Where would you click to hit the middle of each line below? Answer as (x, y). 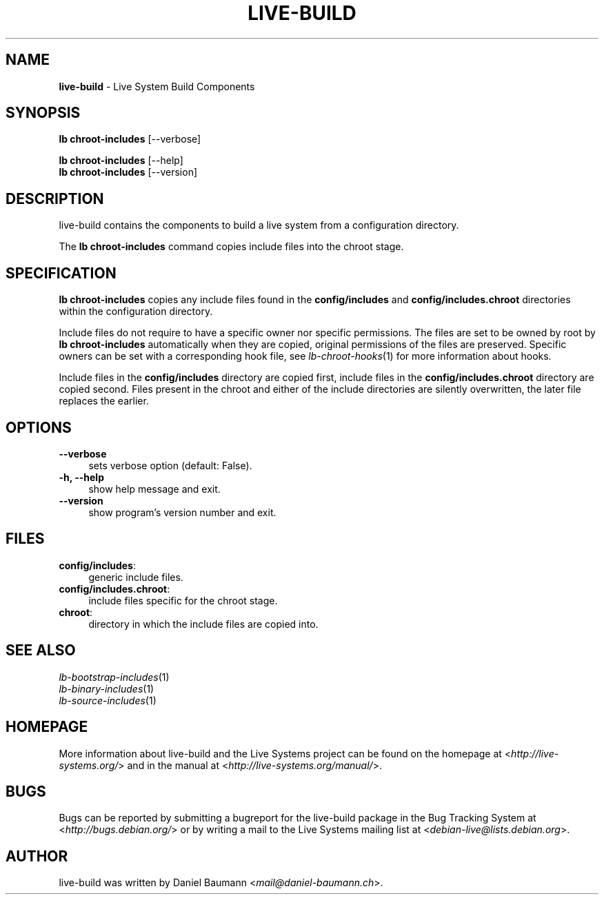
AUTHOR (37, 856)
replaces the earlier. (104, 401)
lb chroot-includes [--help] (121, 161)
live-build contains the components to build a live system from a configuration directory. (259, 225)
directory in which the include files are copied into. (203, 624)
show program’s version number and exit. (182, 512)
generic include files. (136, 577)
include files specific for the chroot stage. (183, 600)
